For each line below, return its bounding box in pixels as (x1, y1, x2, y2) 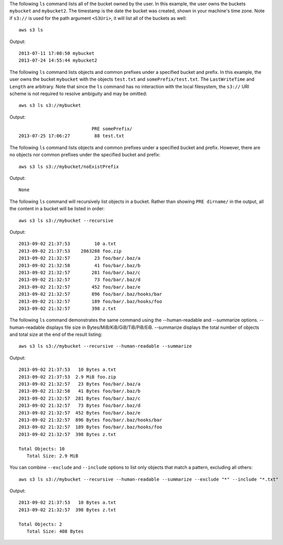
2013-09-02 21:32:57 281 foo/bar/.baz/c (18, 270, 141, 275)
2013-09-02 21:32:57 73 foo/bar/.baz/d (18, 277, 141, 283)
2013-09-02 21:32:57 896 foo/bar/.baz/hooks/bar (18, 291, 162, 297)
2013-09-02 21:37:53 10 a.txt (18, 241, 117, 247)
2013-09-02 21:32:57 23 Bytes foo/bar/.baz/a (18, 381, 141, 387)
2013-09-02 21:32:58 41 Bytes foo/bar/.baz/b (18, 388, 141, 394)
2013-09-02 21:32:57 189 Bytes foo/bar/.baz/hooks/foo (18, 424, 162, 430)
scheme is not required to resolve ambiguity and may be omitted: (9, 90, 147, 97)
